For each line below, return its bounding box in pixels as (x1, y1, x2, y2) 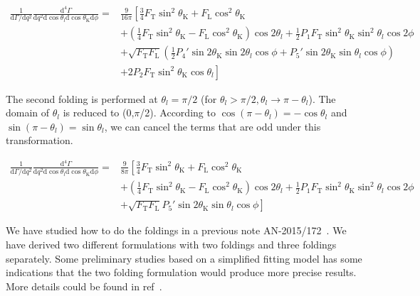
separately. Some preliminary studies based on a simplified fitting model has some (6, 251, 362, 265)
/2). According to (140, 105, 216, 120)
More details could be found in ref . (6, 278, 162, 293)
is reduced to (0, (63, 105, 135, 120)
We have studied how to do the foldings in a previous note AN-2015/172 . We (6, 223, 347, 238)
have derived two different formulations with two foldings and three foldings (6, 236, 337, 251)
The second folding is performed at (6, 91, 158, 106)
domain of (6, 105, 50, 120)
